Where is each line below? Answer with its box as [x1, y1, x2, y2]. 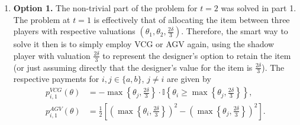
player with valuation [13, 49, 91, 61]
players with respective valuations [13, 25, 136, 37]
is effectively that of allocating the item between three [93, 13, 290, 25]
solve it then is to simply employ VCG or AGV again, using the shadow [13, 38, 275, 50]
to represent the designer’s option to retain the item [102, 49, 291, 61]
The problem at [13, 13, 70, 25]
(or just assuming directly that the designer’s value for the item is [13, 61, 253, 73]
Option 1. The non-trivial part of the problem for [13, 2, 198, 14]
